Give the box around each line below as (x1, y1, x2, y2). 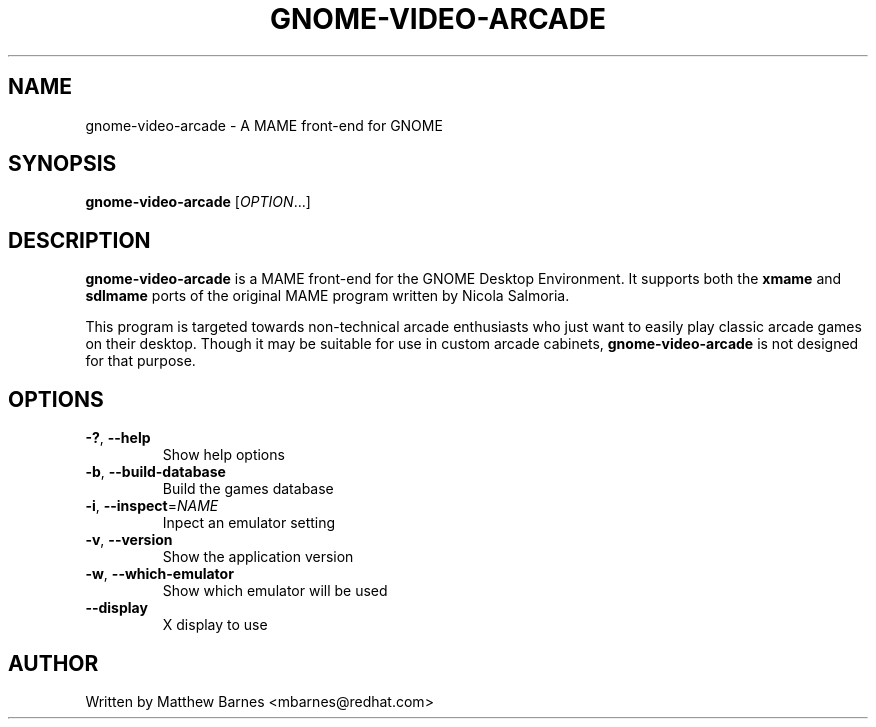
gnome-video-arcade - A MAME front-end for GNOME (85, 116, 443, 134)
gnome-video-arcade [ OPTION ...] (85, 193, 311, 211)
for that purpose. (85, 352, 196, 370)
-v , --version (85, 531, 173, 549)
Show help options (162, 446, 285, 464)
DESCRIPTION (8, 227, 151, 253)
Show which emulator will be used (162, 582, 388, 600)
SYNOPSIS (8, 151, 117, 177)
